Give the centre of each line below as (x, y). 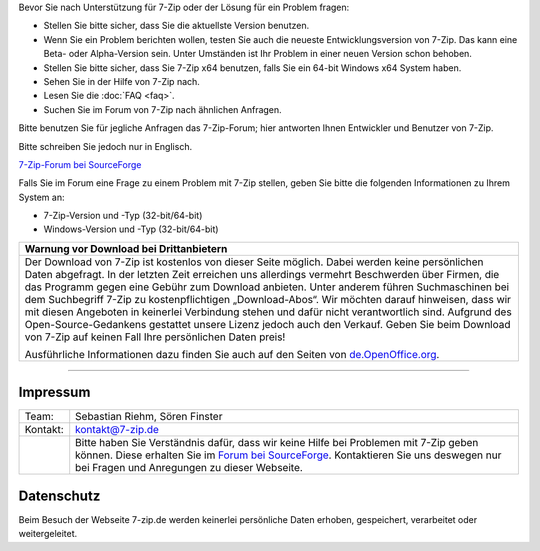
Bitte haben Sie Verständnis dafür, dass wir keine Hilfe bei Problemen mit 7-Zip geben (277, 443)
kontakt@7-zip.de (117, 430)
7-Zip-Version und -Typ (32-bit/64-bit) (123, 216)
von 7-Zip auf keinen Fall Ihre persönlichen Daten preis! (155, 337)
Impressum (54, 392)
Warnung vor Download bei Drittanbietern (126, 248)
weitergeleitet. (48, 534)
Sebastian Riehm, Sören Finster (149, 417)
